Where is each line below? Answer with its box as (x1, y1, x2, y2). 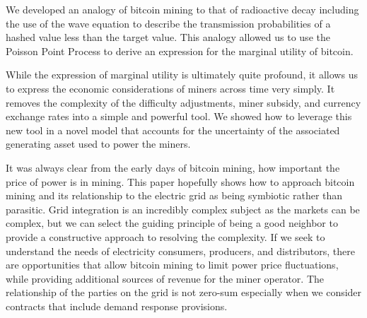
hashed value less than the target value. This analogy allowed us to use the (6, 30, 330, 45)
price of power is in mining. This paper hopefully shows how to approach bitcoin (6, 174, 355, 189)
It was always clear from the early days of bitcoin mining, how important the (6, 160, 340, 175)
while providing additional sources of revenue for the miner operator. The (6, 271, 325, 285)
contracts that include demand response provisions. (6, 298, 228, 313)
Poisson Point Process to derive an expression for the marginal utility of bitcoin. (6, 43, 354, 58)
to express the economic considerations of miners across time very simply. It (6, 81, 335, 95)
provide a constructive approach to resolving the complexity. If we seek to (6, 229, 325, 244)
